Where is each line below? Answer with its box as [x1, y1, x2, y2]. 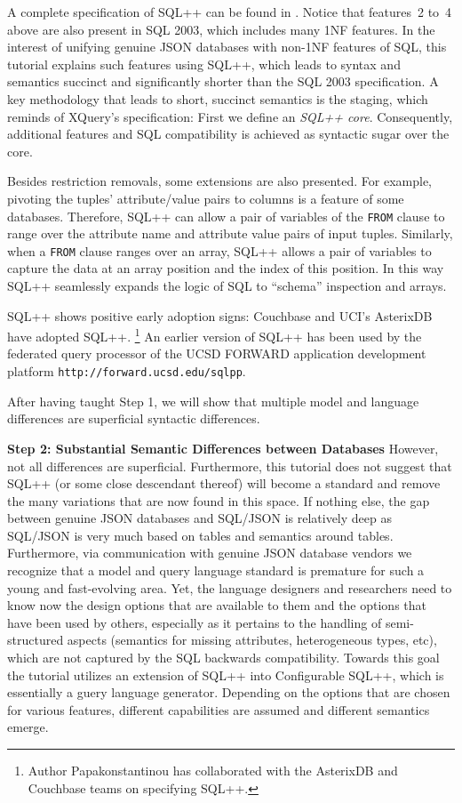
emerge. [7, 718, 49, 736]
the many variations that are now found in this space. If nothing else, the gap [7, 491, 430, 510]
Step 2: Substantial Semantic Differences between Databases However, [7, 438, 439, 457]
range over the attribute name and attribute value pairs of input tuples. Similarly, [7, 224, 453, 243]
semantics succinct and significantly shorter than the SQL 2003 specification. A [7, 72, 439, 91]
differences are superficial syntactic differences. [7, 409, 260, 428]
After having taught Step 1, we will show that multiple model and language [7, 391, 419, 410]
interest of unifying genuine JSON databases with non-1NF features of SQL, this [7, 37, 447, 56]
